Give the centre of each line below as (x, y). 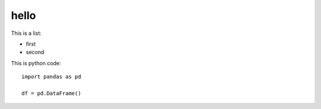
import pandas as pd (51, 77)
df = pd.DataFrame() (51, 93)
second (35, 52)
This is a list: (26, 33)
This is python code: (36, 63)
